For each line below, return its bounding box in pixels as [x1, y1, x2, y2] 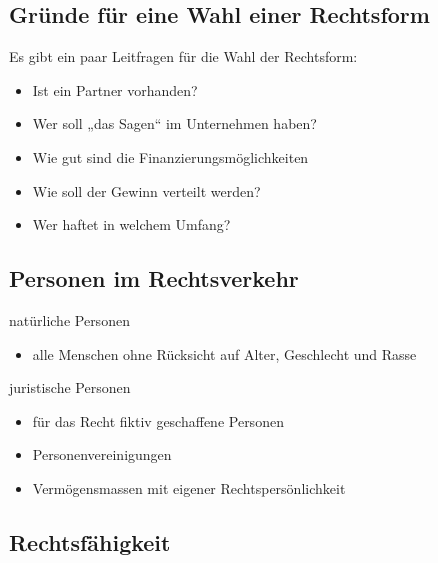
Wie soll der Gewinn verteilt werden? [32, 180, 261, 201]
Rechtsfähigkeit [9, 526, 171, 557]
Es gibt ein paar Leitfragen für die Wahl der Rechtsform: [9, 46, 358, 67]
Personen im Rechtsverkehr [9, 263, 299, 294]
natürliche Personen [9, 309, 130, 330]
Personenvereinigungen [32, 444, 172, 465]
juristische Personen [9, 377, 131, 398]
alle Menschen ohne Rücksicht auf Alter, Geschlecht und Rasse [32, 343, 417, 364]
